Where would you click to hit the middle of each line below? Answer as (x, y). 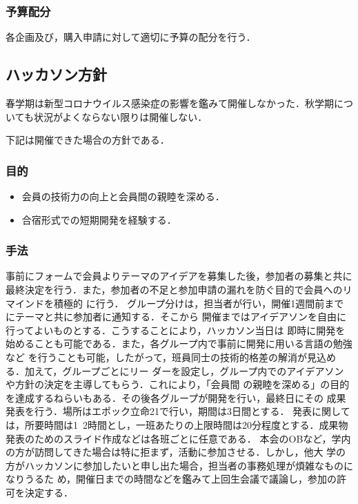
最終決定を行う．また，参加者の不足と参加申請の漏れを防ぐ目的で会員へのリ (179, 290)
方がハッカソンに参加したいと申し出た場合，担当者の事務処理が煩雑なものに (179, 465)
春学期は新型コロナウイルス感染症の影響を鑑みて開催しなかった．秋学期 (170, 103)
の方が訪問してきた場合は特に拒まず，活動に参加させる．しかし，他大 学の (176, 452)
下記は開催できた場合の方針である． (88, 140)
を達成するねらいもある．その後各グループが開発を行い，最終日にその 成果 (176, 397)
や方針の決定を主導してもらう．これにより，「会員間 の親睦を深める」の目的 (178, 384)
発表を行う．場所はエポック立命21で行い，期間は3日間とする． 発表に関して (178, 411)
